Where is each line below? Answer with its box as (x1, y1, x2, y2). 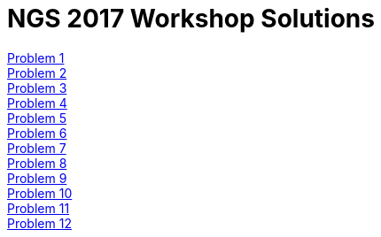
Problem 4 (7, 95, 67, 111)
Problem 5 (7, 110, 67, 126)
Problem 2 (7, 65, 67, 80)
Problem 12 (7, 215, 72, 231)
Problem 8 (7, 155, 67, 171)
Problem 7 (7, 140, 66, 156)
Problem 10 (7, 185, 73, 201)
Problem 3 (7, 80, 67, 96)
